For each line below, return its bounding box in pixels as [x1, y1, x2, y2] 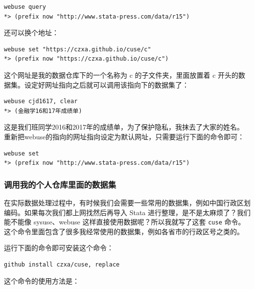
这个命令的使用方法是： [4, 275, 79, 286]
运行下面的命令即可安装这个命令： [4, 243, 114, 253]
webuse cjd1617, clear [4, 98, 78, 105]
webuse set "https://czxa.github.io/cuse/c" [4, 45, 151, 53]
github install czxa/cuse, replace [4, 261, 120, 268]
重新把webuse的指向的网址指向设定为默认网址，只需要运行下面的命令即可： [4, 131, 245, 141]
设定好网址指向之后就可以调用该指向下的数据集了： [24, 79, 189, 89]
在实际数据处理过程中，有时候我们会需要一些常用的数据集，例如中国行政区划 [4, 197, 251, 207]
